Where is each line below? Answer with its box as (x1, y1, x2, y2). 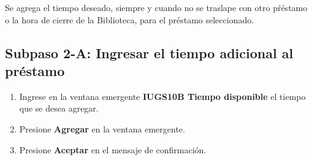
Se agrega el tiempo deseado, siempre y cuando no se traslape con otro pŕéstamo (5, 1, 308, 13)
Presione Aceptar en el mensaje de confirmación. (19, 143, 207, 156)
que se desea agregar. (19, 102, 99, 115)
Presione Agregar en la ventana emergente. (19, 122, 185, 135)
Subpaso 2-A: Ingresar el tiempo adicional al (5, 43, 294, 62)
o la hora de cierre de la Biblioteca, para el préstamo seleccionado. (5, 13, 254, 26)
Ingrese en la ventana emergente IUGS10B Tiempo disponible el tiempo (19, 90, 306, 102)
